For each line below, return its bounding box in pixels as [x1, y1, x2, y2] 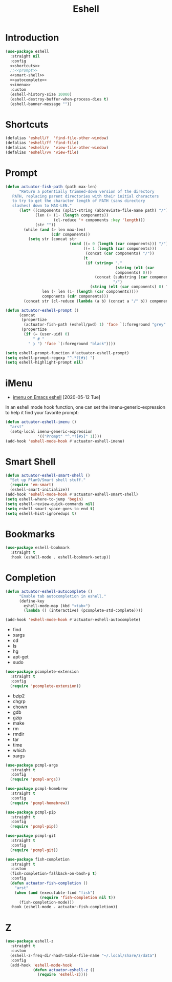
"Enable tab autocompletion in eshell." [18, 593, 106, 599]
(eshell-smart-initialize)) [10, 487, 70, 492]
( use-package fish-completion [5, 857, 70, 862]
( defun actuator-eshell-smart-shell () [5, 473, 91, 478]
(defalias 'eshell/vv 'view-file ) [5, 150, 79, 155]
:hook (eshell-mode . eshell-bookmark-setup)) [10, 555, 111, 560]
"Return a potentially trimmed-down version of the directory [18, 189, 155, 194]
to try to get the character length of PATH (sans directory [12, 198, 145, 204]
